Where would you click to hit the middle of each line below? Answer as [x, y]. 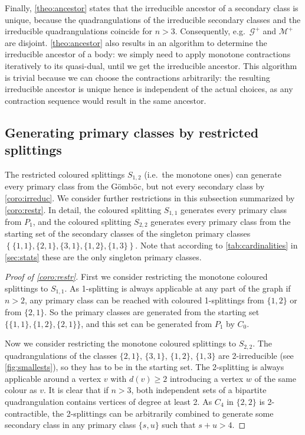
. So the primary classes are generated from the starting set [152, 311]
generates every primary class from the [221, 222]
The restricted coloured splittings [65, 174]
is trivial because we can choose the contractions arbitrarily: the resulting [137, 77]
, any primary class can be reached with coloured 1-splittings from [145, 300]
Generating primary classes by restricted [132, 132]
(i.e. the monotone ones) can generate [213, 174]
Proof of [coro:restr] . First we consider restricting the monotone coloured [136, 277]
